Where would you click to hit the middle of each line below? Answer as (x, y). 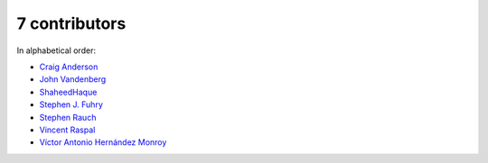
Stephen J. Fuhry (71, 104)
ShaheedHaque (68, 92)
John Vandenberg (73, 79)
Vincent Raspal (67, 130)
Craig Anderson (69, 67)
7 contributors (71, 23)
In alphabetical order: (56, 50)
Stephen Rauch (68, 117)
